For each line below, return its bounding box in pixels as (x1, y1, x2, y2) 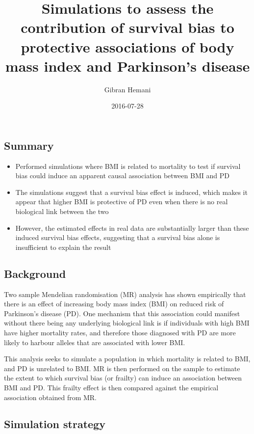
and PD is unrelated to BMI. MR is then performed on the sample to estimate (4, 363, 240, 373)
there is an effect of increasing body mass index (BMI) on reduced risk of (4, 298, 224, 309)
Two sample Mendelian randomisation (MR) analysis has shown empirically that (4, 289, 246, 299)
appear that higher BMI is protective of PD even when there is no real (15, 196, 228, 207)
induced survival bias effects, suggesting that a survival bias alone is (15, 232, 220, 243)
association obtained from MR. (4, 392, 97, 402)
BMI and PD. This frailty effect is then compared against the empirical (4, 382, 219, 392)
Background (4, 266, 66, 281)
